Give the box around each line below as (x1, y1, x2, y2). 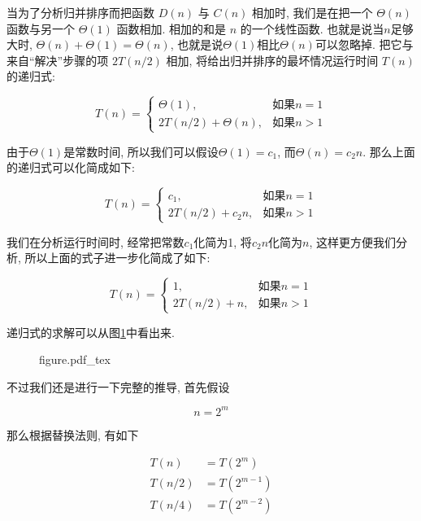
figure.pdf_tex (39, 351, 111, 368)
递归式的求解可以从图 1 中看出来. (7, 323, 175, 340)
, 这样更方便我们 (309, 233, 396, 250)
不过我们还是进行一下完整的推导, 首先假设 (7, 378, 230, 395)
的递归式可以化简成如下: (7, 159, 135, 176)
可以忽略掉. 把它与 (315, 36, 414, 53)
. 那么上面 (362, 142, 415, 160)
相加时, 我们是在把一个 (252, 4, 373, 20)
